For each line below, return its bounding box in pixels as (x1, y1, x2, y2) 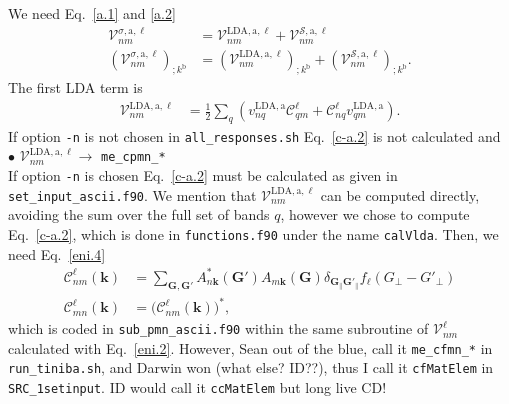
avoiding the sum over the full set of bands (8, 204, 270, 225)
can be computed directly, (320, 184, 480, 205)
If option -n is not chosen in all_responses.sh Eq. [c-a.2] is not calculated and (8, 125, 501, 146)
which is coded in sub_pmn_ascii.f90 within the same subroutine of (8, 318, 429, 339)
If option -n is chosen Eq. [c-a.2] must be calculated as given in (8, 165, 398, 186)
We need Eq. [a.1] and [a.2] (8, 3, 176, 23)
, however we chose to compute (280, 204, 470, 225)
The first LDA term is (8, 77, 143, 98)
